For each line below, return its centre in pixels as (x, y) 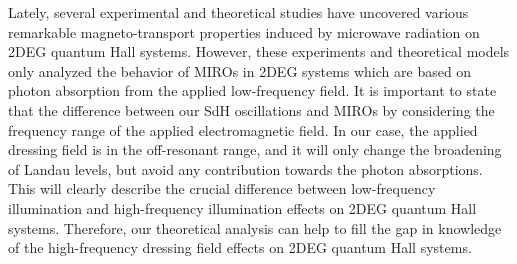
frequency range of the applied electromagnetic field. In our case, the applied (243, 129)
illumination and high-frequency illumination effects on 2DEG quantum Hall (242, 207)
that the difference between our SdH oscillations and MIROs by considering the (251, 109)
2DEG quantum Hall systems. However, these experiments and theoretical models (259, 51)
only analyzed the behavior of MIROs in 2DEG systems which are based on (240, 70)
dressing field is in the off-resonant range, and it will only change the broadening (255, 149)
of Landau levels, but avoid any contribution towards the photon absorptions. (245, 168)
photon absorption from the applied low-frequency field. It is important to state (252, 90)
